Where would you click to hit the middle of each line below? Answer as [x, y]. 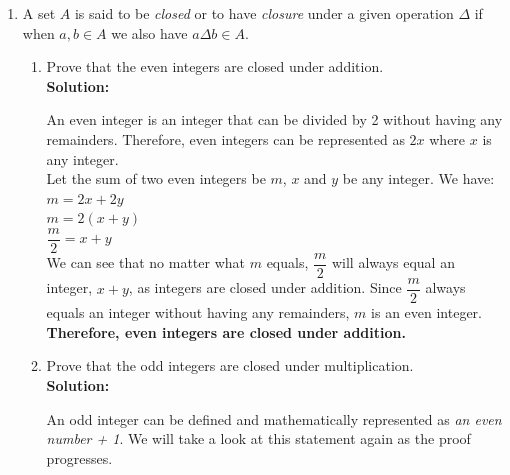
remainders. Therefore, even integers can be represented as [225, 138]
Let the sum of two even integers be [156, 178]
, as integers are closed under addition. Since [265, 287]
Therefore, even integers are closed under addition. [226, 331]
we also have [149, 32]
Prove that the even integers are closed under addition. [215, 66]
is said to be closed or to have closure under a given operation [264, 13]
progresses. [79, 457]
